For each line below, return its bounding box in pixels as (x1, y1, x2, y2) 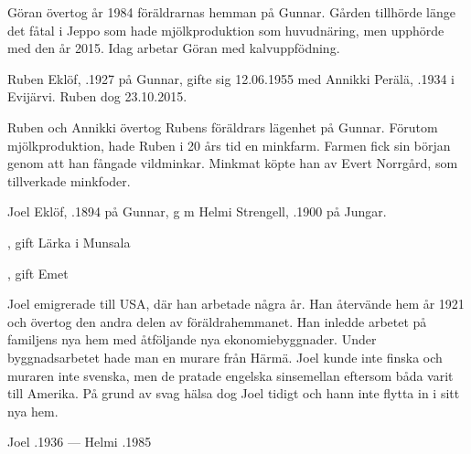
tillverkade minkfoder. (7, 171, 131, 190)
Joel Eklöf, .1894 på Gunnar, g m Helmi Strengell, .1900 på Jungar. (7, 202, 387, 221)
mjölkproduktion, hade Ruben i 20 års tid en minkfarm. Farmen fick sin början (7, 135, 451, 154)
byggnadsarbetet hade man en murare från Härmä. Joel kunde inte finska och (7, 347, 443, 366)
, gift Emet (7, 263, 69, 282)
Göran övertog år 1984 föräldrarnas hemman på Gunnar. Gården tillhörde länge (7, 3, 456, 21)
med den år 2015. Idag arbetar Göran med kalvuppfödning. (7, 38, 340, 58)
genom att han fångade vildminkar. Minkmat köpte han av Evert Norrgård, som (7, 153, 458, 173)
